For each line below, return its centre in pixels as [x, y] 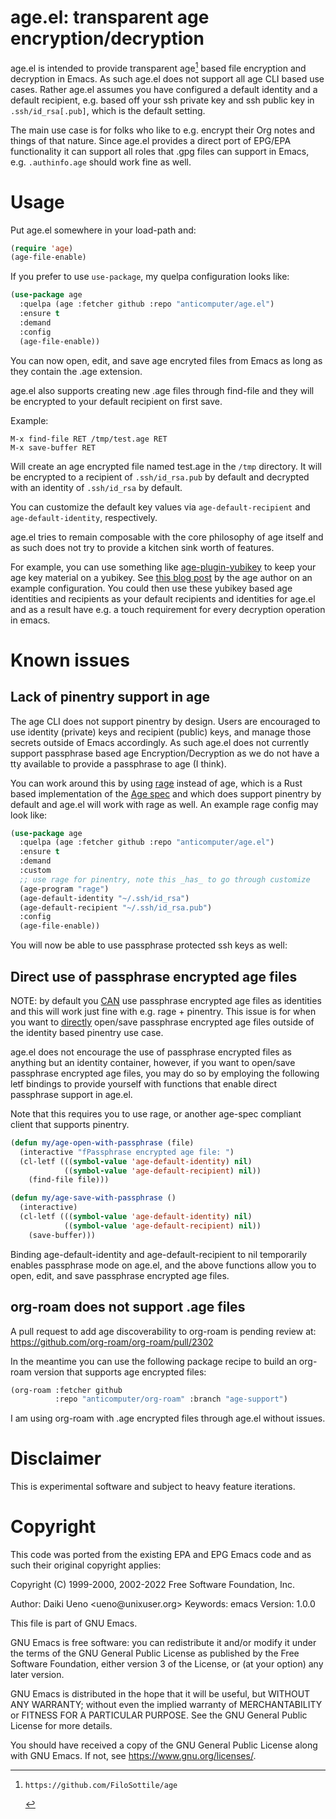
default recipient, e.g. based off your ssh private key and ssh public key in [162, 100]
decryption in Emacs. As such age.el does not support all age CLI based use [167, 78]
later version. [37, 1675]
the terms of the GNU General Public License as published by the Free [155, 1653]
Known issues [70, 660]
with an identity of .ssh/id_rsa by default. [96, 487]
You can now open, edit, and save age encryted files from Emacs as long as [166, 360]
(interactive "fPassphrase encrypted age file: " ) [127, 1152]
